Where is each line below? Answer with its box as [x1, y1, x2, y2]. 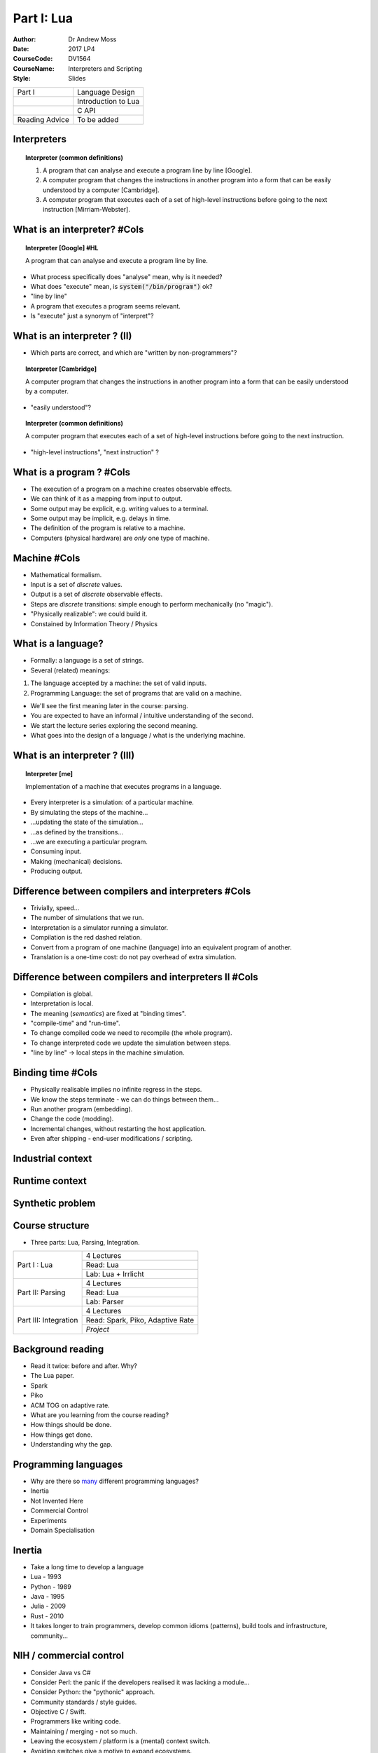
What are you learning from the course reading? [30, 1410, 169, 1419]
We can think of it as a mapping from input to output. [30, 494, 183, 503]
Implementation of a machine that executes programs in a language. [25, 783, 222, 791]
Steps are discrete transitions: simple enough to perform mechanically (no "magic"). [30, 600, 273, 608]
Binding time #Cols [13, 1067, 98, 1079]
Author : [13, 35, 36, 43]
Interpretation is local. [30, 999, 94, 1008]
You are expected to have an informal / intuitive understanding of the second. [30, 712, 253, 720]
